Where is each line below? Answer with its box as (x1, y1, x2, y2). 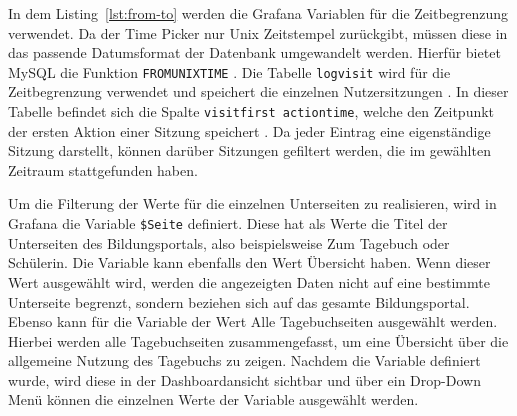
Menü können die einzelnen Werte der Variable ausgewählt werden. (8, 389, 419, 410)
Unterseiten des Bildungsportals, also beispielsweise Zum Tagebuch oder (8, 232, 450, 253)
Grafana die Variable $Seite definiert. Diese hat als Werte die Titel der (8, 213, 448, 234)
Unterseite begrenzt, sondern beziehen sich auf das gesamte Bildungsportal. (8, 291, 470, 312)
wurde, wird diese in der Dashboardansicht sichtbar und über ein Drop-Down (8, 369, 481, 390)
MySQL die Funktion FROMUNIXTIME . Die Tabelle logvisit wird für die (8, 61, 451, 82)
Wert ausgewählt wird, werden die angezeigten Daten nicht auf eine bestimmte (8, 271, 490, 292)
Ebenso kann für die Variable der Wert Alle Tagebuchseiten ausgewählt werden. (8, 311, 498, 332)
